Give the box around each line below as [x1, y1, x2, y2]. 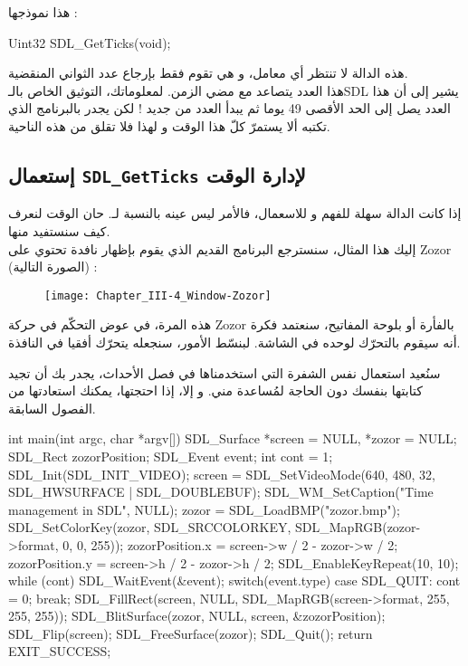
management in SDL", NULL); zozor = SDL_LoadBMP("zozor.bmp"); [8, 499, 400, 519]
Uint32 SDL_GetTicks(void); [8, 33, 171, 52]
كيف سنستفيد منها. [8, 221, 110, 240]
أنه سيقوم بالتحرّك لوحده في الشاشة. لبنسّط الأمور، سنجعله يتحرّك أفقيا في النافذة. [8, 332, 461, 351]
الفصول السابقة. [8, 398, 96, 417]
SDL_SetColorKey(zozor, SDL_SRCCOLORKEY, [8, 518, 291, 537]
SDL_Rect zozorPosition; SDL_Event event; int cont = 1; [8, 446, 333, 465]
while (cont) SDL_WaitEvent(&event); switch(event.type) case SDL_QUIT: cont [8, 571, 461, 590]
